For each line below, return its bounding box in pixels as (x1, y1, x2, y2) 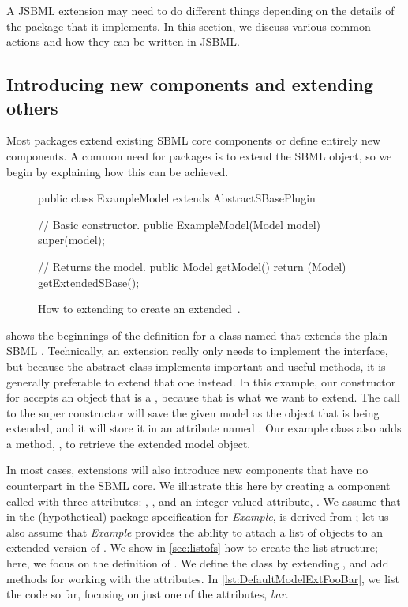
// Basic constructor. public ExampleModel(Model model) (38, 216, 321, 232)
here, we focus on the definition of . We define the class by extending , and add (6, 555, 389, 571)
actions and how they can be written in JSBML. (6, 33, 240, 50)
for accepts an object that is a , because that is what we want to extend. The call (6, 389, 400, 405)
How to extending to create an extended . (38, 300, 241, 317)
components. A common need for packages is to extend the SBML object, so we (6, 147, 392, 164)
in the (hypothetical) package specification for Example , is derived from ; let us (6, 508, 389, 525)
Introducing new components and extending (6, 72, 373, 96)
